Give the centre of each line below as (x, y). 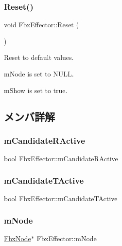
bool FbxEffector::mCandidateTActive (61, 198)
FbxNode (17, 238)
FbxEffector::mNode (67, 238)
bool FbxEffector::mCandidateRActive (61, 159)
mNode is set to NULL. (39, 74)
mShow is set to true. (36, 90)
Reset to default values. (39, 57)
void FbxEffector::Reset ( (41, 25)
